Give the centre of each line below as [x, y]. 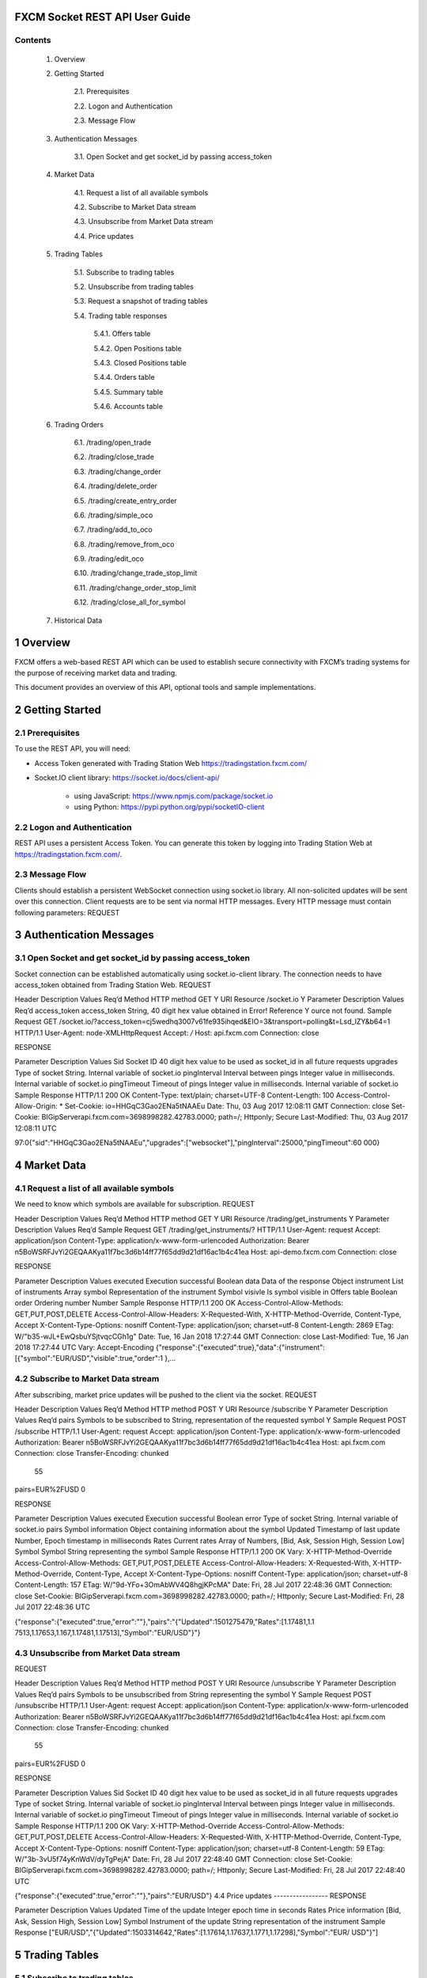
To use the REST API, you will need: [72, 748]
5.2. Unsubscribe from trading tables [134, 287]
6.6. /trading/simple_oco [113, 515]
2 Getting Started [58, 710]
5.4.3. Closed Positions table [140, 363]
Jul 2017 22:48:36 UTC [52, 1607]
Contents [33, 40]
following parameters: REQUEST [67, 912]
